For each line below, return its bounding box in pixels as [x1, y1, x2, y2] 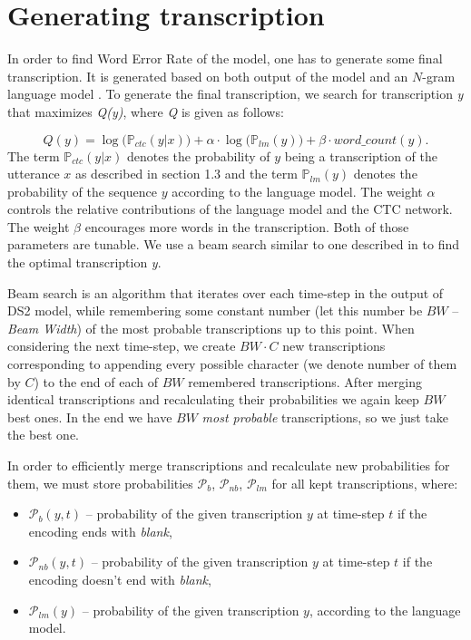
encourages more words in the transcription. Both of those [84, 217, 409, 236]
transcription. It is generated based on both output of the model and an [7, 66, 408, 85]
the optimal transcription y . [7, 253, 162, 272]
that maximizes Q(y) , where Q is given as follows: [7, 102, 284, 121]
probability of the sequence [7, 181, 158, 200]
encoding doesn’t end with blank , [28, 569, 211, 588]
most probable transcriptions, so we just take [201, 407, 448, 426]
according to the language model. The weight [172, 181, 423, 200]
